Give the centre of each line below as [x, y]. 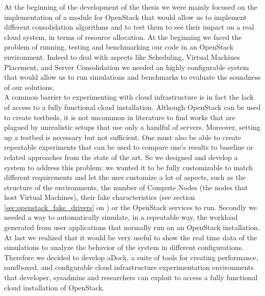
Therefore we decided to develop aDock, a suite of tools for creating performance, [131, 257]
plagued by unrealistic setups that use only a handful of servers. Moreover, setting [132, 127]
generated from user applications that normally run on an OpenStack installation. [132, 227]
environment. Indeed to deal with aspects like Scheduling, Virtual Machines [122, 56]
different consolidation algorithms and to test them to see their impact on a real [129, 27]
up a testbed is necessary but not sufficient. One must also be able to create [123, 137]
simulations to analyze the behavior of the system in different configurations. [124, 247]
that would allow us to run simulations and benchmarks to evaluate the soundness [132, 77]
